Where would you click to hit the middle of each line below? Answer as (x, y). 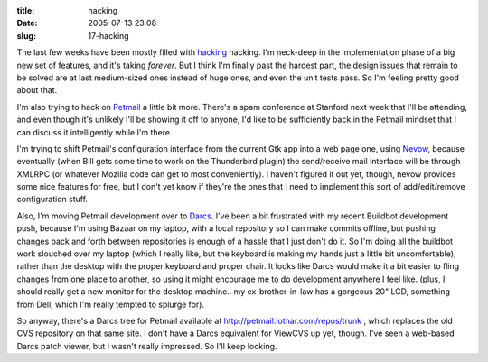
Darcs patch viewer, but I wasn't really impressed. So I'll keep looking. (147, 346)
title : (26, 10)
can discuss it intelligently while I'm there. (94, 132)
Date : (27, 23)
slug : (26, 35)
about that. (37, 90)
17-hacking (109, 35)
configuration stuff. (52, 200)
